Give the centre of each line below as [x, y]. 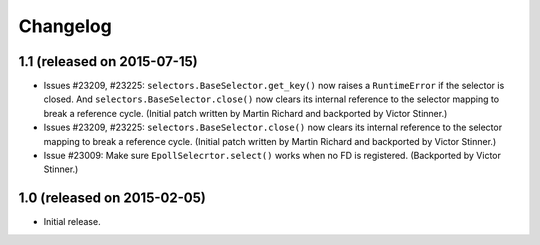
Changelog [65, 26]
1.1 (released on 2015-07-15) [108, 61]
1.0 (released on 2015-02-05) [112, 198]
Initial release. [72, 222]
